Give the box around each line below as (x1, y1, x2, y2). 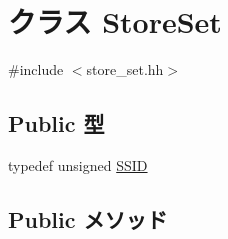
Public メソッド (8, 203, 168, 234)
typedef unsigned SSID (8, 154, 148, 175)
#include (8, 59, 64, 80)
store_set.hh (86, 59, 164, 80)
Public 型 (8, 108, 105, 139)
